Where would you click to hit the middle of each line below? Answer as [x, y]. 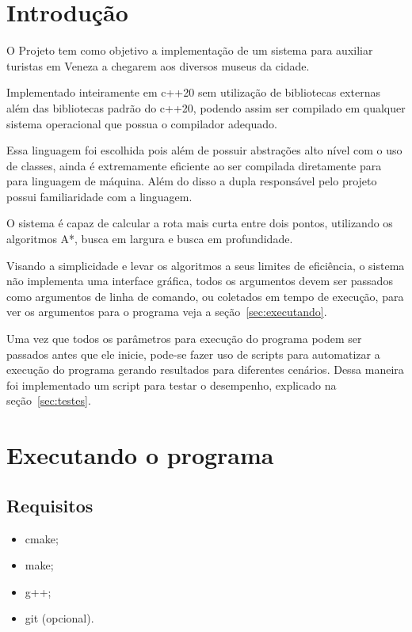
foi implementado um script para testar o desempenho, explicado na [172, 385]
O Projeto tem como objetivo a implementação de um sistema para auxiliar [190, 50]
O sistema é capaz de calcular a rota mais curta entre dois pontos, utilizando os [200, 223]
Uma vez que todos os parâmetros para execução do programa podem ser [184, 339]
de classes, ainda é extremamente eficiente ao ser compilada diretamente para [194, 165]
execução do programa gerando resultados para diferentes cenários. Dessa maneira [205, 369]
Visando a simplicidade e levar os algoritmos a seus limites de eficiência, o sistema [206, 265]
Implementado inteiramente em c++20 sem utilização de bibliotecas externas [193, 92]
